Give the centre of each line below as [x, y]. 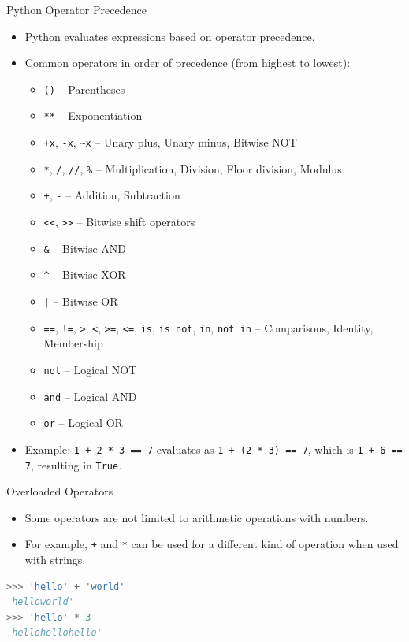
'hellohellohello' [54, 633]
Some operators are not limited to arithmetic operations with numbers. [197, 517]
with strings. [55, 560]
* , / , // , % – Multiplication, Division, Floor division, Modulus [193, 168]
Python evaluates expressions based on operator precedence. [170, 36]
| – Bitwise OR [81, 301]
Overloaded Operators [60, 491]
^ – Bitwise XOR [85, 275]
